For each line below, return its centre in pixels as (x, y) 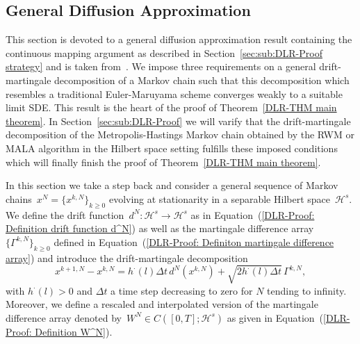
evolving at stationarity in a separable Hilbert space (220, 198)
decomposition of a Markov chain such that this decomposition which (202, 80)
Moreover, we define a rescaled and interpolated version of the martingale (162, 304)
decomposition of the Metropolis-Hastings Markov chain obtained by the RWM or (180, 134)
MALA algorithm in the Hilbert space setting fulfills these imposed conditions (172, 148)
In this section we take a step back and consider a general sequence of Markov (172, 185)
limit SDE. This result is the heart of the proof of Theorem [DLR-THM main (171, 107)
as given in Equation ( (275, 317)
